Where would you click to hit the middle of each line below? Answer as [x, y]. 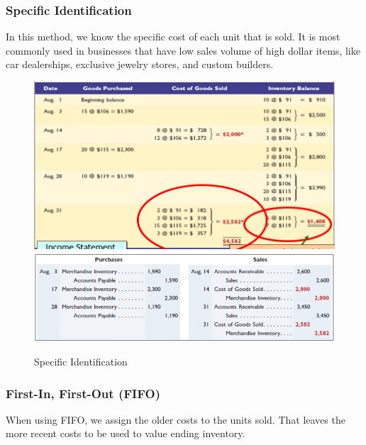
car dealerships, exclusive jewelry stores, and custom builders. [140, 64]
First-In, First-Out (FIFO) [83, 393]
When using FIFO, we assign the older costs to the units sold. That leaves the [176, 419]
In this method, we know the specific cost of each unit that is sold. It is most [173, 37]
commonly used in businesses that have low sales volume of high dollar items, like [183, 50]
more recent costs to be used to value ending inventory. [126, 433]
